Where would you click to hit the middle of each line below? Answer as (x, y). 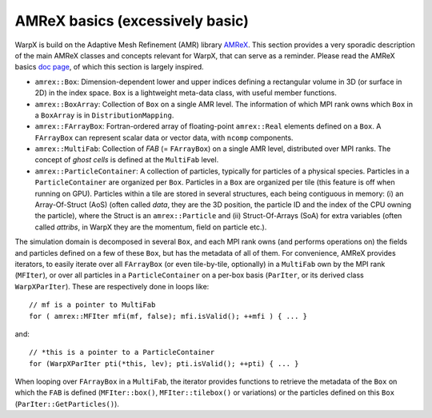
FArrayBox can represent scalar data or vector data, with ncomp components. (164, 137)
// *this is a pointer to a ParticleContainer (122, 352)
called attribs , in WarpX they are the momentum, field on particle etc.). (151, 227)
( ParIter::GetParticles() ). (67, 404)
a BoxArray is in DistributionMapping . (104, 115)
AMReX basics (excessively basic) (132, 21)
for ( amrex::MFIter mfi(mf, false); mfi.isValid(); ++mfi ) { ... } (168, 316)
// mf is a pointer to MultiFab (92, 305)
